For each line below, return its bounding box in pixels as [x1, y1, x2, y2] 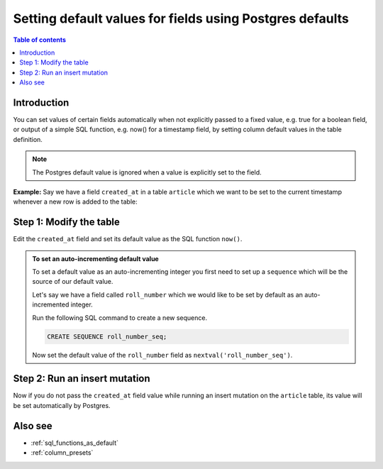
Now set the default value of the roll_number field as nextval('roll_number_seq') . [32, 351, 293, 359]
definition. [13, 135, 43, 143]
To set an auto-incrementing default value [32, 254, 159, 263]
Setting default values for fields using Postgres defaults [13, 11, 349, 26]
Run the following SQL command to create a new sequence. [32, 313, 208, 322]
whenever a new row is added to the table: [13, 197, 138, 206]
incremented [32, 300, 70, 309]
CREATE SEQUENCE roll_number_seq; [47, 332, 167, 341]
